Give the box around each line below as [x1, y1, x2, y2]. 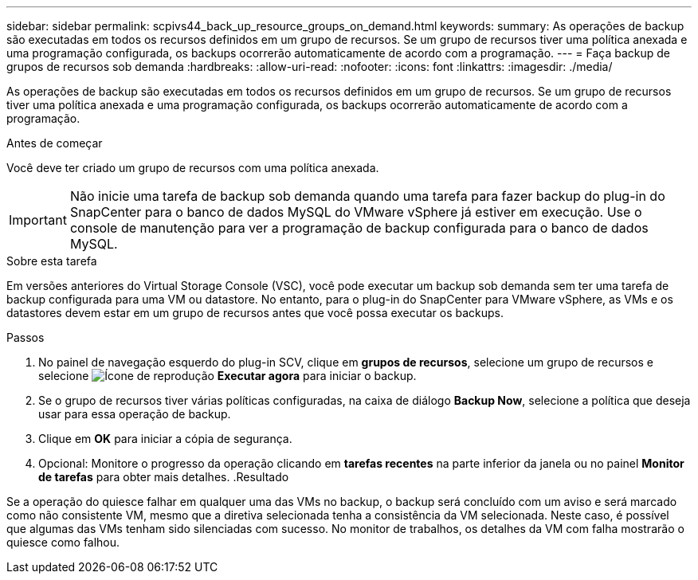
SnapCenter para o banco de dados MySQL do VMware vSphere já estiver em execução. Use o [69, 204, 642, 220]
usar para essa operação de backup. [38, 407, 231, 421]
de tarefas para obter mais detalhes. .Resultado [38, 470, 289, 484]
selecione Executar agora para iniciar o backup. [38, 369, 417, 382]
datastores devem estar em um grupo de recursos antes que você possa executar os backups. [6, 306, 504, 319]
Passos [6, 331, 45, 344]
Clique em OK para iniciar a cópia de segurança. [38, 432, 292, 445]
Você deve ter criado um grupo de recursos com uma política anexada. [6, 161, 379, 174]
